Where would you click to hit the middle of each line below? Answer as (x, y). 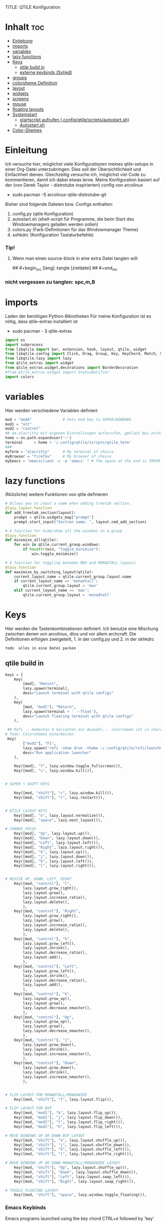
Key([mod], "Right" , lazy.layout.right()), (60, 847)
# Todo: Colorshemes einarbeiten (40, 734)
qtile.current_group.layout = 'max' (61, 586)
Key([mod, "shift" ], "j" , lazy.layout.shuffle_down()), (73, 1145)
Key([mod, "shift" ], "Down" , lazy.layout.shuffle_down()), (76, 1172)
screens (21, 98)
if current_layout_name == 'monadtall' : (56, 581)
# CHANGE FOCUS (21, 829)
